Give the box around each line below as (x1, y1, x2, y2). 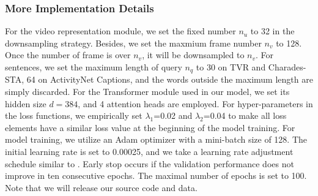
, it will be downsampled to (142, 48, 245, 61)
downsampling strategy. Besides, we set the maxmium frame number (5, 36, 262, 49)
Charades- (268, 61, 306, 73)
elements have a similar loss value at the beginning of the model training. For (5, 121, 295, 134)
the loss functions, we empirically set (5, 109, 142, 122)
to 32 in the (250, 24, 295, 37)
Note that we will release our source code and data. (5, 181, 198, 194)
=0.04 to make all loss (203, 109, 287, 122)
